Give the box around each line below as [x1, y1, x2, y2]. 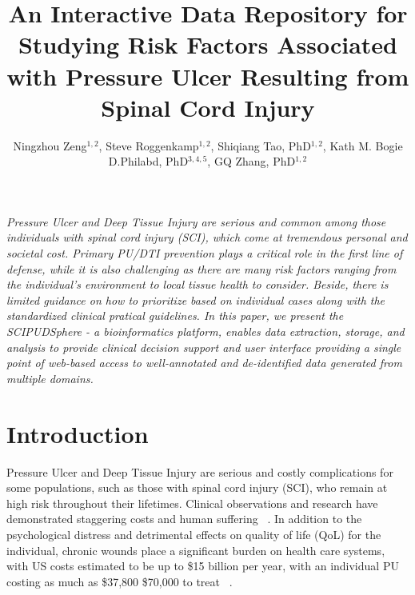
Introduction [6, 417, 149, 449]
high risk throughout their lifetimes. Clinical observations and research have [6, 494, 378, 511]
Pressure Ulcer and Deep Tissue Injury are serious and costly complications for [6, 463, 393, 480]
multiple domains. [6, 369, 94, 386]
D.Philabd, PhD [108, 153, 189, 170]
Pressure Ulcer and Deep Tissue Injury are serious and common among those [6, 213, 386, 230]
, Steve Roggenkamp [98, 137, 199, 154]
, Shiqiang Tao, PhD [210, 137, 311, 154]
